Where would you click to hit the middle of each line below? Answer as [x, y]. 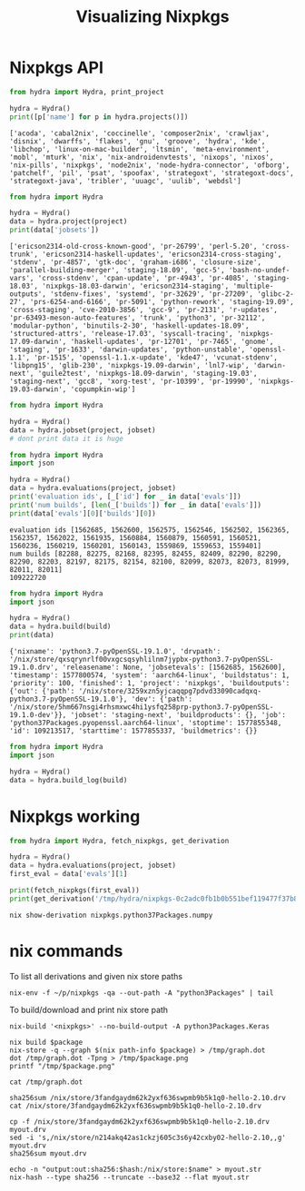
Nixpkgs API [57, 68]
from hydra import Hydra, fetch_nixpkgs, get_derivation [119, 841]
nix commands [66, 951]
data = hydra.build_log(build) [69, 780]
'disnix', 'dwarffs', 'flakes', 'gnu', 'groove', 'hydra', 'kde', [138, 141]
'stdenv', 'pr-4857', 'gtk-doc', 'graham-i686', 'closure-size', [135, 262]
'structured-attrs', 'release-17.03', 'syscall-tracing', [121, 334]
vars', [22, 279]
